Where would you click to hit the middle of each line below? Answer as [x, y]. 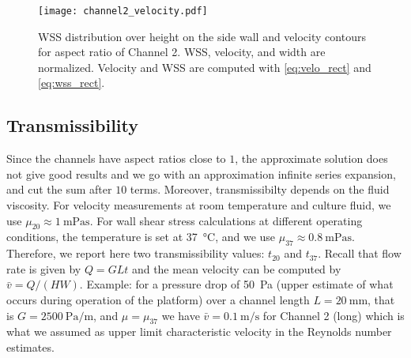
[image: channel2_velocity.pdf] [123, 11]
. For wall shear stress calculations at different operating [226, 220]
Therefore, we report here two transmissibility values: [136, 253]
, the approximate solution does [311, 158]
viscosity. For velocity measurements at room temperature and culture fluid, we [199, 205]
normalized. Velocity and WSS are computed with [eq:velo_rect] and [205, 67]
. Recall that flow [360, 253]
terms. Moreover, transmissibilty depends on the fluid [260, 189]
